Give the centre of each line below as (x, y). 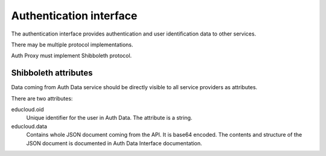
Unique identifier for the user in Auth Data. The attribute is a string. (109, 118)
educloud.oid (28, 110)
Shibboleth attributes (52, 73)
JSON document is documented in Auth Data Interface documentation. (114, 143)
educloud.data (29, 126)
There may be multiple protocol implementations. (72, 45)
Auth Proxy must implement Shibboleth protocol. (72, 56)
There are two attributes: (42, 98)
